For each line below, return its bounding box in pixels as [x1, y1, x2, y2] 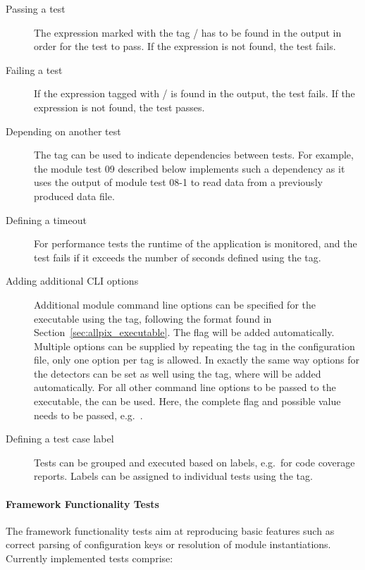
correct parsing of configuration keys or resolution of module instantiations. [6, 537, 331, 552]
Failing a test [6, 62, 63, 77]
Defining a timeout [6, 212, 87, 227]
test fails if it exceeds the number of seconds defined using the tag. [34, 249, 321, 264]
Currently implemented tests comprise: [6, 551, 173, 566]
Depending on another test [6, 123, 121, 138]
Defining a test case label [6, 431, 114, 446]
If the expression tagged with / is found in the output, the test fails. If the [34, 86, 355, 101]
